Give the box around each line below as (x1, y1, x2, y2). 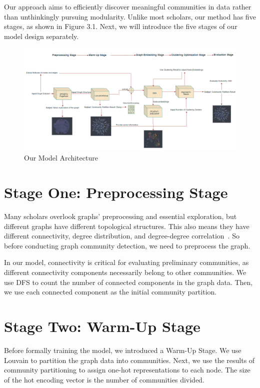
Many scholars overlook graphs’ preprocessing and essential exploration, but (4, 211, 237, 221)
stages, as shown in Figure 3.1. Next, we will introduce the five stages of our (4, 21, 237, 31)
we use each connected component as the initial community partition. (4, 286, 217, 297)
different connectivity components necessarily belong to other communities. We (4, 267, 246, 277)
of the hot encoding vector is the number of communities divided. (4, 374, 204, 384)
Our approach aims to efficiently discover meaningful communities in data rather (4, 1, 251, 11)
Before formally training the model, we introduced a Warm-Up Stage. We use (4, 344, 241, 355)
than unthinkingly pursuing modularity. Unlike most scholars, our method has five (4, 11, 256, 21)
